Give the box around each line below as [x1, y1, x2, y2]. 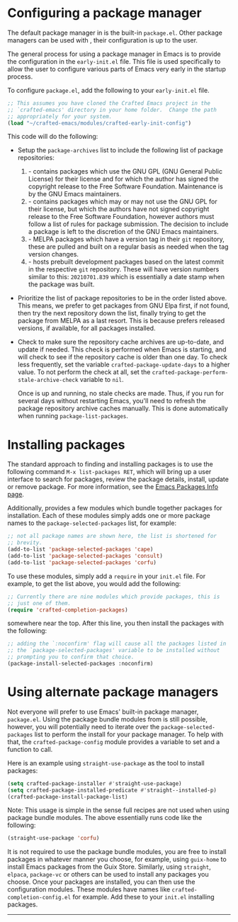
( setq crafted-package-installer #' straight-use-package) [7, 780, 182, 787]
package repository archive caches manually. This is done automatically [17, 404, 229, 412]
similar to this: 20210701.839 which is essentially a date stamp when [28, 273, 225, 281]
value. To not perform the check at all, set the [17, 368, 151, 376]
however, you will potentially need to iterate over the [7, 722, 160, 731]
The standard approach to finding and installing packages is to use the [7, 460, 214, 468]
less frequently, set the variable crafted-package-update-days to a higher [17, 360, 230, 369]
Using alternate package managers [7, 684, 219, 700]
